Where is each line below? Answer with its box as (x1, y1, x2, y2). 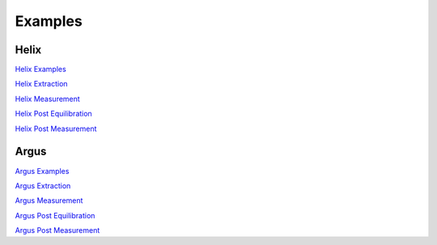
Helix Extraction (15, 79, 68, 89)
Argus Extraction (15, 180, 71, 190)
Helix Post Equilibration (15, 109, 92, 119)
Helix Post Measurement (15, 124, 97, 133)
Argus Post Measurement (15, 226, 100, 235)
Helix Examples (15, 65, 66, 74)
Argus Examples (15, 166, 70, 175)
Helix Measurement (15, 94, 80, 103)
